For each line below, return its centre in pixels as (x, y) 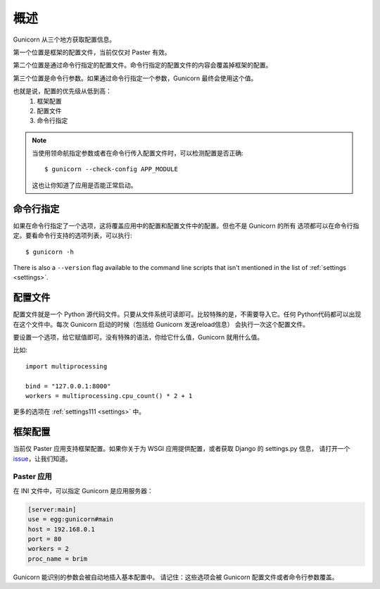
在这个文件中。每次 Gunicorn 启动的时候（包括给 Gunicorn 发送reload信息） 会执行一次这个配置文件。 (161, 324)
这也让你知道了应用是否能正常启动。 (84, 185)
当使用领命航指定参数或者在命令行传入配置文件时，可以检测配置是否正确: (138, 153)
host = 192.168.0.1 (61, 529)
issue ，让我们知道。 (42, 459)
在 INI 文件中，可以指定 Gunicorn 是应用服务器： (83, 490)
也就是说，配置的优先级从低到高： (62, 91)
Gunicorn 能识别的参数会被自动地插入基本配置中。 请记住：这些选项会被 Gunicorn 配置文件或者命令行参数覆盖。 (176, 577)
